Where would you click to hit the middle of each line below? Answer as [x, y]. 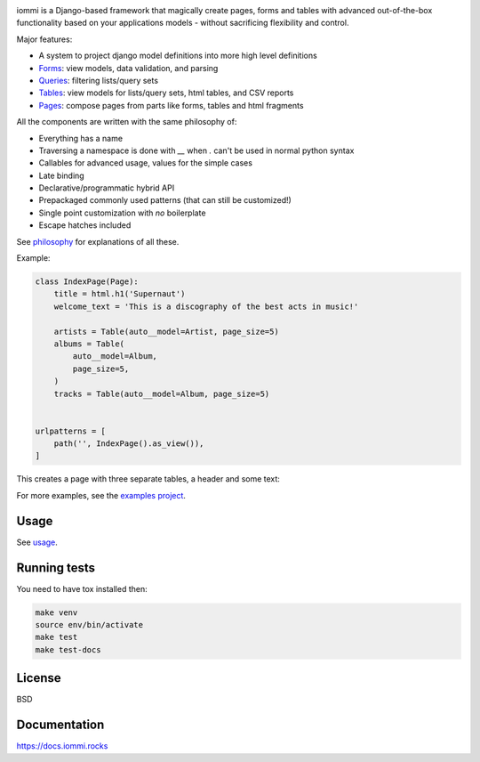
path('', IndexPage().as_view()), [129, 444]
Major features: [44, 39]
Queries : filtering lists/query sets [99, 80]
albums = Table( [89, 344]
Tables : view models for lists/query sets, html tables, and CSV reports [166, 93]
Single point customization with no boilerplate [122, 213]
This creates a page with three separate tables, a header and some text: [148, 479]
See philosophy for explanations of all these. [98, 241]
